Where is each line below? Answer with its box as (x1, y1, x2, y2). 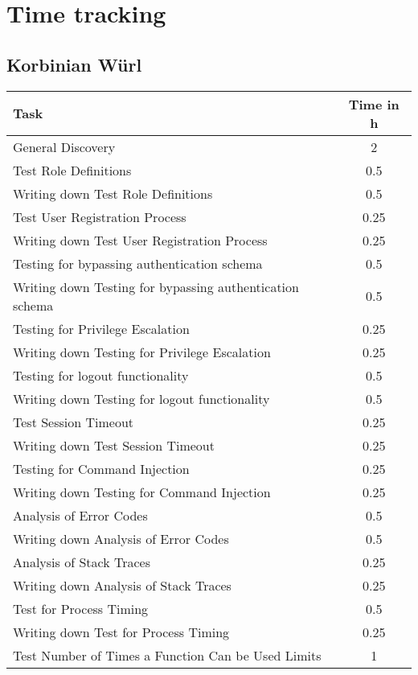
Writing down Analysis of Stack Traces (13, 575, 232, 595)
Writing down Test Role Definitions (13, 183, 213, 203)
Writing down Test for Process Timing (13, 622, 230, 641)
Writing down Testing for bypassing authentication (13, 277, 299, 296)
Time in (348, 94, 400, 113)
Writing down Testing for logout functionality (13, 389, 270, 408)
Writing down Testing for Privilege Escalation (13, 342, 271, 361)
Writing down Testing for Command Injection (13, 482, 271, 501)
